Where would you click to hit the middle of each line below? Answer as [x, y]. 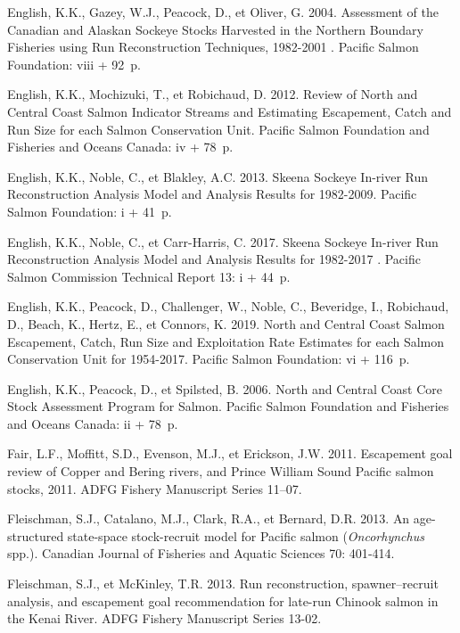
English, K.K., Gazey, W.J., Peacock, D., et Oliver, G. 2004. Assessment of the [223, 12]
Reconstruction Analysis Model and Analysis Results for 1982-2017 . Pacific [214, 259]
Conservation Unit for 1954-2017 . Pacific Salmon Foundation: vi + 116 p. [209, 359]
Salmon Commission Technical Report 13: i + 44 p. [149, 276]
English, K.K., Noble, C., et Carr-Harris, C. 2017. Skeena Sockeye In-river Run [223, 241]
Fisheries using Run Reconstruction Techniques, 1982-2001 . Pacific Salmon [213, 47]
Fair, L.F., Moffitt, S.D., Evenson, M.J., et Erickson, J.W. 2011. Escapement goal [230, 453]
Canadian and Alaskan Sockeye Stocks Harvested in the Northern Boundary [215, 29]
